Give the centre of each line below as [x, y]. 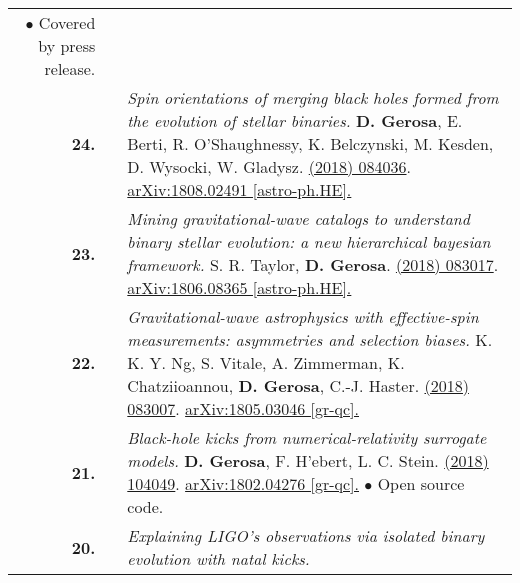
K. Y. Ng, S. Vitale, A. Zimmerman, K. [266, 362]
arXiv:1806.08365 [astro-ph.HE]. [239, 287]
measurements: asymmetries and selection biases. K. [310, 339]
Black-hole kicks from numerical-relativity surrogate [307, 437]
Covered [67, 22]
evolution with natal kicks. [218, 558]
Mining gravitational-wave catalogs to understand [299, 218]
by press [67, 45]
